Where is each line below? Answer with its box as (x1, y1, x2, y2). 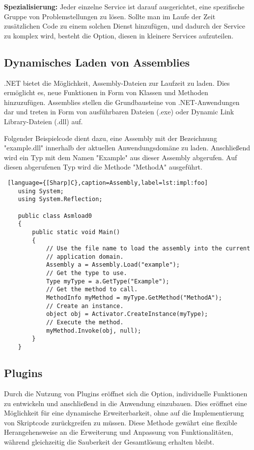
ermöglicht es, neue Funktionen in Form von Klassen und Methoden (4, 87, 208, 98)
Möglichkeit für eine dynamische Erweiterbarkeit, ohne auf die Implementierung (4, 408, 244, 418)
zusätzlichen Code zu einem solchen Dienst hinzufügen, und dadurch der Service (4, 21, 245, 31)
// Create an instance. (46, 302, 124, 310)
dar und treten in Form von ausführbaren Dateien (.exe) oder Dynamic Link (4, 106, 234, 117)
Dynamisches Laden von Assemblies (4, 54, 190, 69)
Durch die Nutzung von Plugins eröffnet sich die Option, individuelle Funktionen (4, 388, 248, 398)
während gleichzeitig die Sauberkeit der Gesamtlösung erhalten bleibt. (4, 436, 215, 447)
